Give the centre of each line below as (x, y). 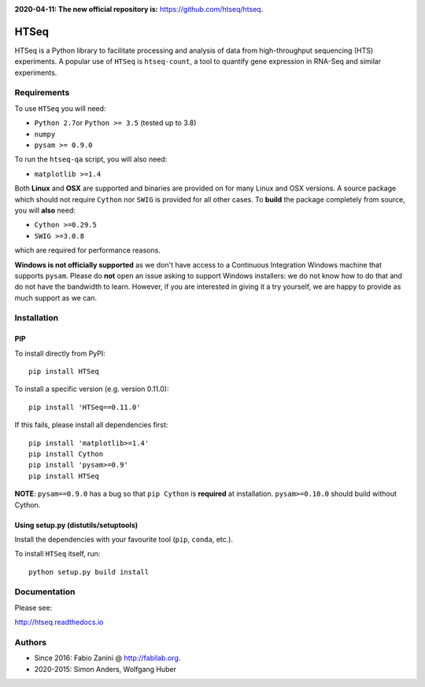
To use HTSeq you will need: (60, 108)
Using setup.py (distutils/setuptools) (76, 525)
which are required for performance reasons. (87, 250)
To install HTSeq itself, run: (57, 554)
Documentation (45, 592)
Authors (31, 643)
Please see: (33, 608)
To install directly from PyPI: (60, 353)
